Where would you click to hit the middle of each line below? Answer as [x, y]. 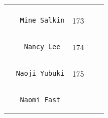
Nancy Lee [42, 47]
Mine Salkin [42, 20]
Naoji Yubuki [40, 73]
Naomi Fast [40, 100]
